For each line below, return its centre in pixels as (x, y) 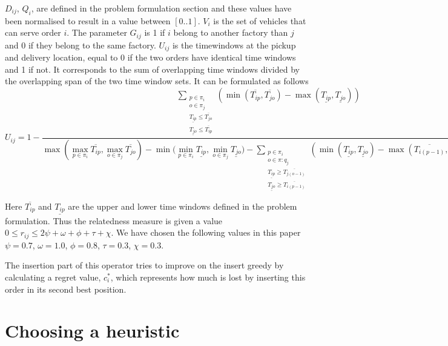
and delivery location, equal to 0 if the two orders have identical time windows (150, 57)
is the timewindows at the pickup (234, 45)
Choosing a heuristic (92, 331)
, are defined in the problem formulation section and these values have (161, 8)
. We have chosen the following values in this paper (206, 232)
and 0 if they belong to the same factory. (81, 45)
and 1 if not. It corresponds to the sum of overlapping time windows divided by (152, 69)
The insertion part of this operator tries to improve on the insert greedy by (144, 265)
